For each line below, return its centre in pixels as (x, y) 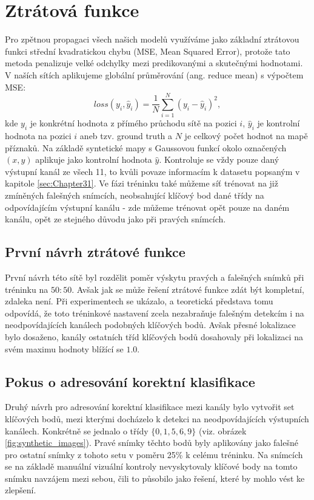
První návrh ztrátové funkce (95, 252)
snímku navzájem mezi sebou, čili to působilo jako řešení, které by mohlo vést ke (155, 478)
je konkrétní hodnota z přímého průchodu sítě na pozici (133, 123)
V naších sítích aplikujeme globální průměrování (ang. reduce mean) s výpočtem (154, 74)
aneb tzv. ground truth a (126, 136)
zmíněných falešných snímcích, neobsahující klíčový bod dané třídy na (135, 195)
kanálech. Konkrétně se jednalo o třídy (77, 430)
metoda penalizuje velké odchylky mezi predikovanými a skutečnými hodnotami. (154, 63)
